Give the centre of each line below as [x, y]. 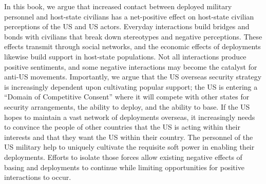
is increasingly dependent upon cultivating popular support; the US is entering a [131, 86]
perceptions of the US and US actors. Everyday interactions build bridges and [127, 26]
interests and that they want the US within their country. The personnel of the [129, 137]
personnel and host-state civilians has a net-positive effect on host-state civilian [129, 16]
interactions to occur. [38, 177]
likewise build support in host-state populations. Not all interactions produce [125, 56]
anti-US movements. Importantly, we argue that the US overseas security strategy [133, 77]
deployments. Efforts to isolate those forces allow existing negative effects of [123, 157]
